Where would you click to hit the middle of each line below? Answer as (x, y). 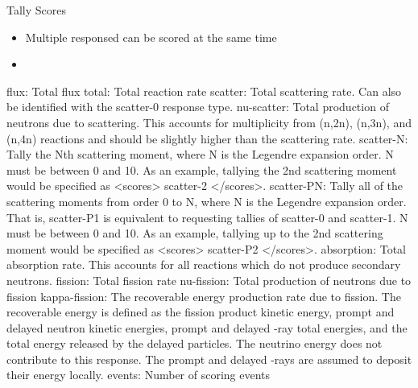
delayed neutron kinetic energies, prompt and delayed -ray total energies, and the (207, 327)
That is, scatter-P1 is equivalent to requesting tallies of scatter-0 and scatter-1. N (207, 217)
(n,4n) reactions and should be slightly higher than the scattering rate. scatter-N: (207, 138)
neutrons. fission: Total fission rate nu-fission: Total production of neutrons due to (209, 280)
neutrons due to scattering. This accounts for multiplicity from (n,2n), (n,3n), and (209, 122)
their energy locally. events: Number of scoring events (139, 375)
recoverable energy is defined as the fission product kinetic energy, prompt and (201, 312)
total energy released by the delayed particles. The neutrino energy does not (195, 343)
